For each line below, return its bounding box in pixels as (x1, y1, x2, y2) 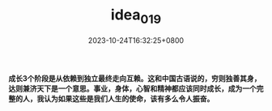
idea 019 (110, 6, 162, 27)
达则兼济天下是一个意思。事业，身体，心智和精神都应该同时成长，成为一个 (8, 83, 257, 93)
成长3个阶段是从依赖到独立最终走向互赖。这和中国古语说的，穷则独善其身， (8, 73, 261, 83)
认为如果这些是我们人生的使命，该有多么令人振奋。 (43, 93, 215, 103)
